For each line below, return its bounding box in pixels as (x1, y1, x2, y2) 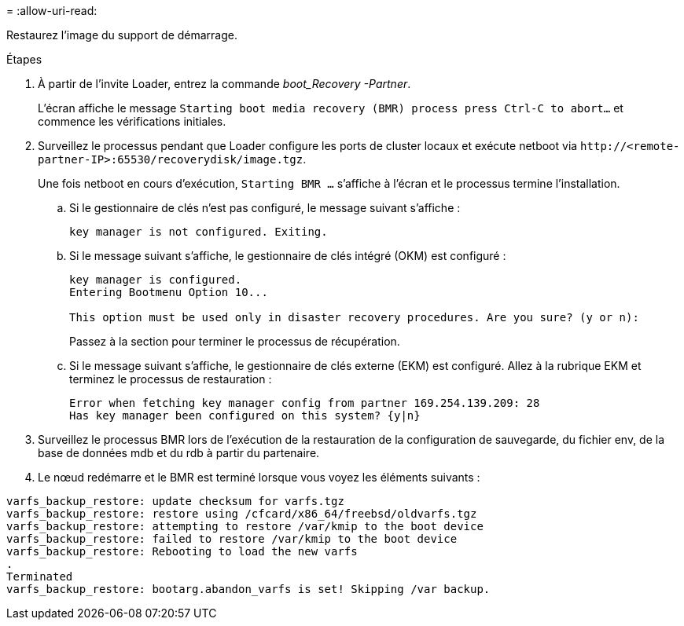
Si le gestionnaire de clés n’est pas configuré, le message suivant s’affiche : (69, 201, 461, 214)
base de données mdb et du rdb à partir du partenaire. (38, 446, 320, 459)
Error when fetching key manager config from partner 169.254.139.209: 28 (69, 397, 540, 409)
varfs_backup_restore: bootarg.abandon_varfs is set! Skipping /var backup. (6, 583, 491, 595)
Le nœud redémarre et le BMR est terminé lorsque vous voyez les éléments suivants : (38, 470, 480, 484)
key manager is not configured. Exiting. (69, 225, 328, 238)
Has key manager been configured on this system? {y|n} (69, 409, 421, 422)
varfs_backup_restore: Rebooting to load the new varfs (6, 545, 358, 558)
